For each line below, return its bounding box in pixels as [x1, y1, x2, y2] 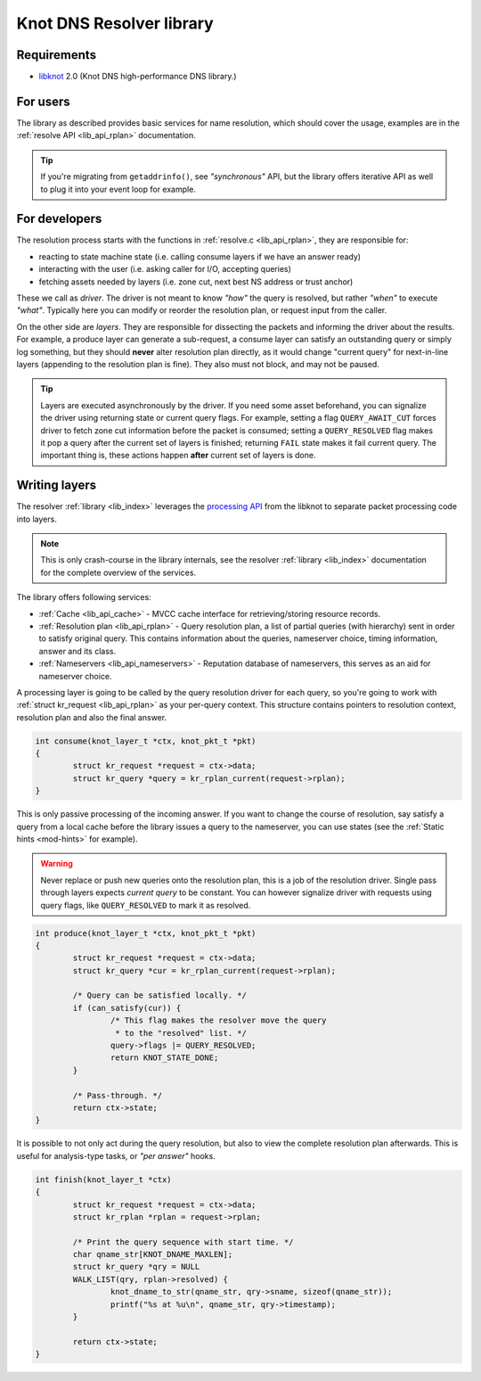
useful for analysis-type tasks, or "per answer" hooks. [16, 1150, 216, 1161]
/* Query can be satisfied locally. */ [72, 991, 247, 1000]
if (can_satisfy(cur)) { [72, 1003, 182, 1013]
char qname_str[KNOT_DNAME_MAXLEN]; [72, 1249, 233, 1260]
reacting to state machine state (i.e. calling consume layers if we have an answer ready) [38, 251, 361, 262]
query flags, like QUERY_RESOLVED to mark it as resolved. [40, 900, 251, 910]
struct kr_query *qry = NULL [72, 1262, 200, 1272]
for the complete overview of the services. [40, 567, 196, 578]
